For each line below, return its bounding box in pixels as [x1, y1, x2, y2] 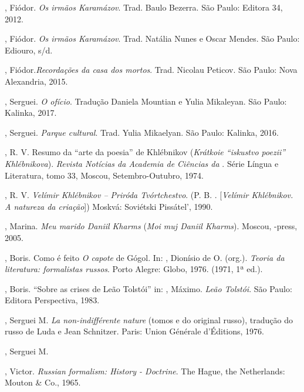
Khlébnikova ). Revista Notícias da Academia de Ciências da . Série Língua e [5, 157, 279, 169]
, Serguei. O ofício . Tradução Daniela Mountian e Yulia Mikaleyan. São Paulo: [5, 95, 287, 107]
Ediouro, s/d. [5, 43, 53, 56]
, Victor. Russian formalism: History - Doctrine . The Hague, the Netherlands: [5, 364, 285, 377]
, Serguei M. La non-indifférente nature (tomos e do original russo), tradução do [5, 313, 293, 326]
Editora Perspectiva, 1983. [5, 294, 100, 306]
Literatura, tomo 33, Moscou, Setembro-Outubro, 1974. [5, 169, 204, 181]
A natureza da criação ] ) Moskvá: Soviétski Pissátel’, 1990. [5, 200, 213, 212]
